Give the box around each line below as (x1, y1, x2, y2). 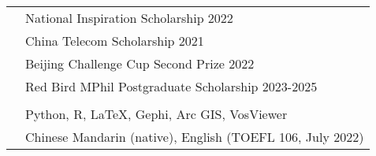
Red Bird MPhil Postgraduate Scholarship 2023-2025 (25, 77, 318, 95)
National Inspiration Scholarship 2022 (25, 9, 233, 27)
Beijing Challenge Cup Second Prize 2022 (25, 54, 255, 72)
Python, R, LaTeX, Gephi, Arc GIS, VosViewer (25, 105, 288, 123)
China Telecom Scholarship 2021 (25, 32, 204, 50)
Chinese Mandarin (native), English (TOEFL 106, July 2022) (25, 128, 364, 146)
